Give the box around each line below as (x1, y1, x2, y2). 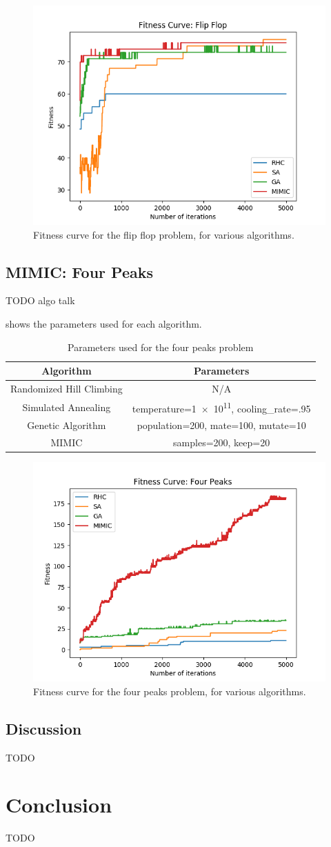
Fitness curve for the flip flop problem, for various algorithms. (33, 227, 294, 241)
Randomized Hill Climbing (10, 381, 123, 396)
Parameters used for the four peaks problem (68, 339, 254, 354)
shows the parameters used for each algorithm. (6, 316, 202, 330)
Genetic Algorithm (27, 418, 106, 432)
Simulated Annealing (22, 399, 111, 414)
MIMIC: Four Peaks (6, 261, 153, 282)
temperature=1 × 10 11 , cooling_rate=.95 (132, 399, 311, 415)
